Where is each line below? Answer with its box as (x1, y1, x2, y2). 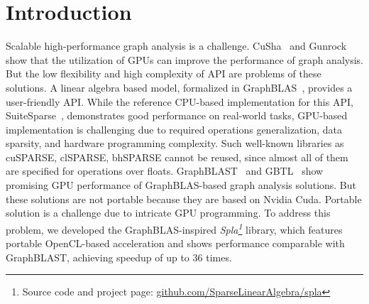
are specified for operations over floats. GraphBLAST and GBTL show (6, 163, 324, 178)
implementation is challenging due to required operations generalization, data (6, 121, 343, 136)
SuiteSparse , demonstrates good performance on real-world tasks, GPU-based (6, 108, 348, 123)
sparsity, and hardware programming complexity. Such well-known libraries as (6, 136, 344, 151)
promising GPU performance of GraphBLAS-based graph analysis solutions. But (6, 178, 357, 192)
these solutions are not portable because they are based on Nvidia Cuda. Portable (6, 191, 362, 206)
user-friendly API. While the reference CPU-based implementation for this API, (6, 94, 353, 109)
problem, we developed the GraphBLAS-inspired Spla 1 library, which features (6, 219, 343, 237)
